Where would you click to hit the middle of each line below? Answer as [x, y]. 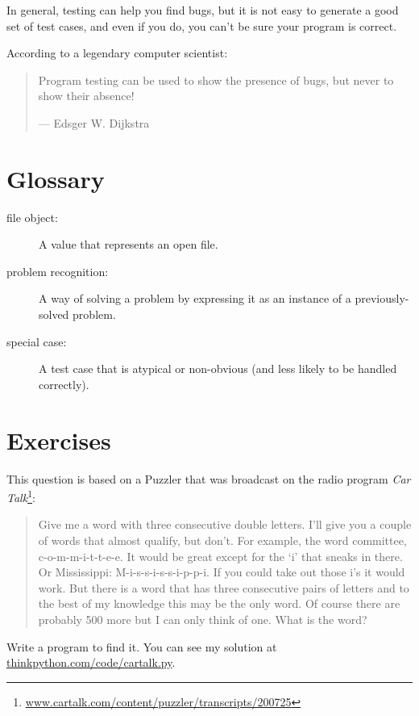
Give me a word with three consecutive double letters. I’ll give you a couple [225, 524]
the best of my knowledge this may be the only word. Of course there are [219, 603]
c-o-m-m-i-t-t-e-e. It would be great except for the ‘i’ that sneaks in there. [220, 556]
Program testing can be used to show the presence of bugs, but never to [216, 80]
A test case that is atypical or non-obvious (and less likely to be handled [218, 368]
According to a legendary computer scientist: [117, 53]
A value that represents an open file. [129, 244]
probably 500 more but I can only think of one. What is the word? [203, 619]
